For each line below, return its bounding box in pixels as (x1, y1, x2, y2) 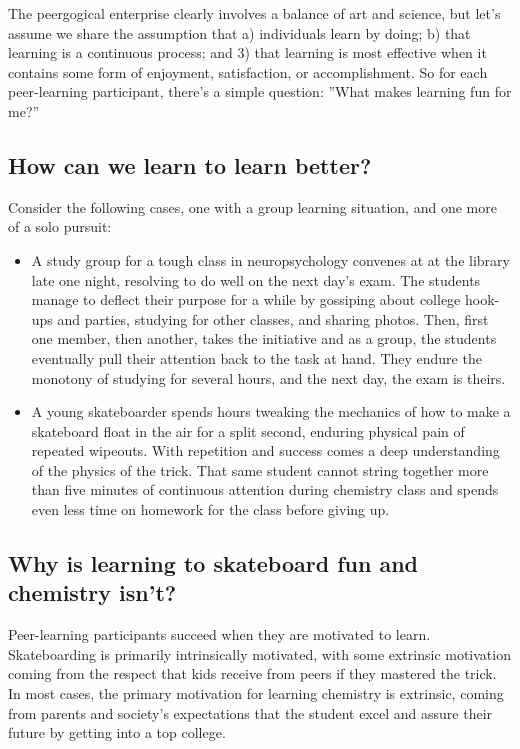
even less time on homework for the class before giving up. (31, 499, 390, 520)
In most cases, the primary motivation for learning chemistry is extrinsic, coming (8, 683, 504, 704)
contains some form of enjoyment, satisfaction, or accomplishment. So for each (8, 61, 488, 82)
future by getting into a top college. (8, 722, 226, 743)
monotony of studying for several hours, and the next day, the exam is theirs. (31, 367, 506, 388)
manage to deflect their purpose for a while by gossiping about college (31, 289, 461, 310)
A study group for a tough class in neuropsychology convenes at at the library (31, 249, 510, 270)
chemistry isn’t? (8, 577, 177, 608)
